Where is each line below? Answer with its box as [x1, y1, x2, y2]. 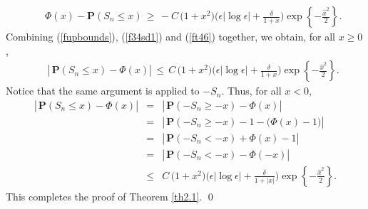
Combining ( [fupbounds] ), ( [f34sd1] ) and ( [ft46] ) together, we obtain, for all [6, 29, 335, 44]
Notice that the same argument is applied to [6, 83, 200, 98]
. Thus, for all [221, 83, 282, 98]
